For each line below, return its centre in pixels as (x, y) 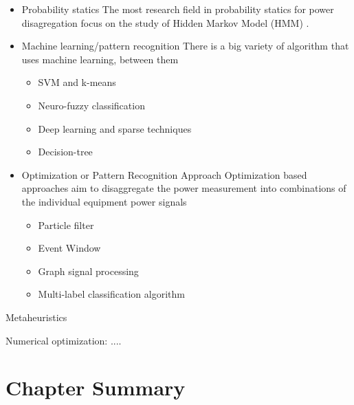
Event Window (69, 248)
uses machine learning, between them (100, 59)
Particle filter (66, 225)
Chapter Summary (96, 387)
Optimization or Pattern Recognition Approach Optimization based (164, 174)
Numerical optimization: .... (64, 340)
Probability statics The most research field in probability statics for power (178, 9)
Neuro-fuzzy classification (91, 105)
